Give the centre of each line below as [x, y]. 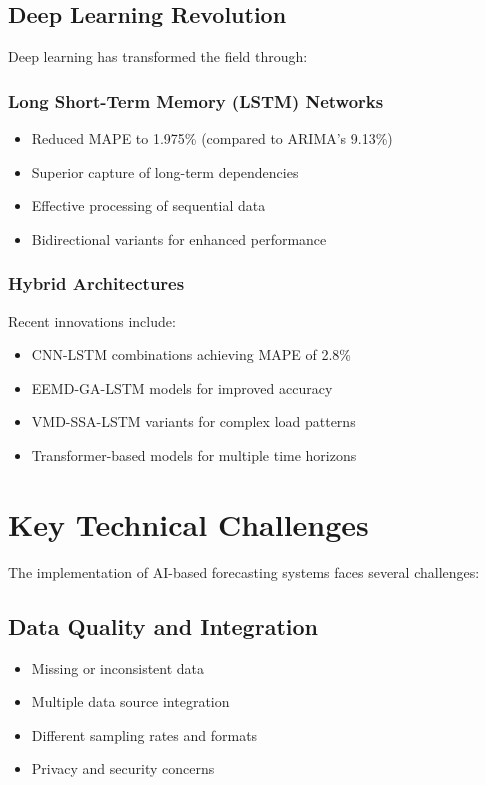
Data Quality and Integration [163, 625]
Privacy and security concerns [123, 768]
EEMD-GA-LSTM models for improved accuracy [182, 387]
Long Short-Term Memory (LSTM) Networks [196, 100]
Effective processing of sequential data [148, 205]
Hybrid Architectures [96, 283]
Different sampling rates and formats [144, 734]
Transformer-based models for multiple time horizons [194, 454]
